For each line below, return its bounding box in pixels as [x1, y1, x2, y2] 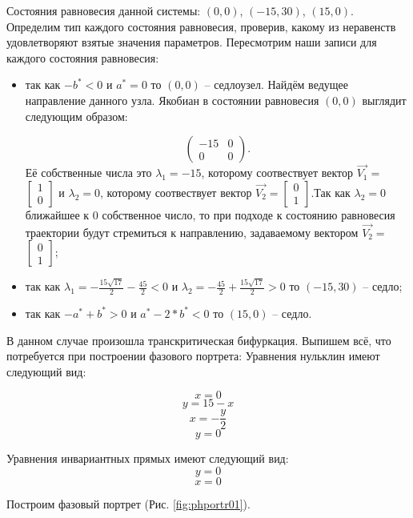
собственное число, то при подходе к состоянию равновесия [102, 206, 395, 223]
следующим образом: [25, 107, 128, 124]
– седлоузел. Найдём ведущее [204, 76, 349, 93]
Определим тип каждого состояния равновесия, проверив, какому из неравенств [6, 18, 396, 34]
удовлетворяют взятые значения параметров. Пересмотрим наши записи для [6, 34, 377, 50]
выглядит [362, 91, 407, 108]
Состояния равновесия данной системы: [6, 2, 201, 18]
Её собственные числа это [25, 164, 152, 181]
